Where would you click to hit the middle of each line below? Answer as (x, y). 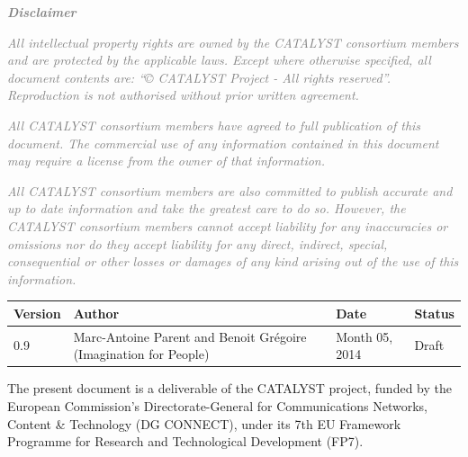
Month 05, (364, 336)
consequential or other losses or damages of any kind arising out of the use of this (233, 261)
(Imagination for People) (141, 354)
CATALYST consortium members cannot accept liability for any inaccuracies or (228, 225)
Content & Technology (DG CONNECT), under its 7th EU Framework (204, 423)
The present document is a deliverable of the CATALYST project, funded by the (229, 388)
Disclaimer (42, 12)
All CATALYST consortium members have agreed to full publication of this (214, 125)
